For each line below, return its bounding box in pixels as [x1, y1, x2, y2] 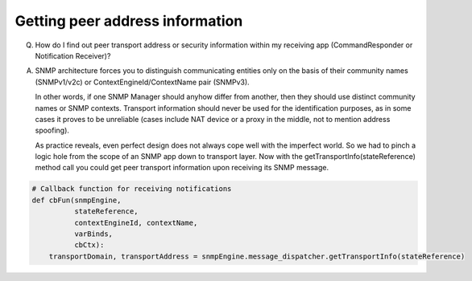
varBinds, [73, 230, 113, 238]
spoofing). [35, 125, 70, 136]
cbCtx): [73, 241, 105, 250]
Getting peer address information [14, 12, 243, 30]
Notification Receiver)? [35, 51, 111, 60]
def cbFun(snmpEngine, [31, 195, 122, 205]
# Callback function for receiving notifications [31, 185, 232, 193]
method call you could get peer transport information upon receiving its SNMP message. [35, 163, 329, 173]
